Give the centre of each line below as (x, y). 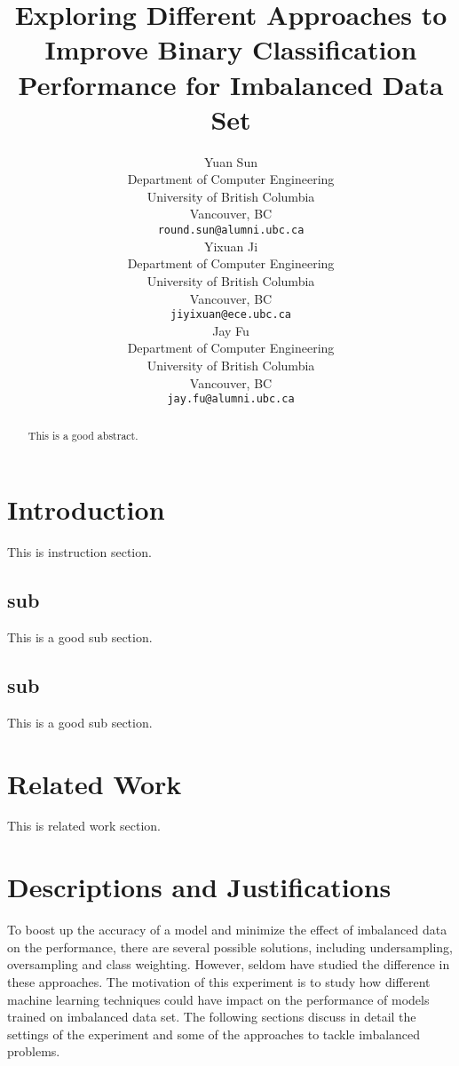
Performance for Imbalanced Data (231, 84)
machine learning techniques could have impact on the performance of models (218, 999)
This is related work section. (84, 826)
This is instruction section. (79, 552)
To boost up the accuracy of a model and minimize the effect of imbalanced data (227, 930)
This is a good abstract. (83, 435)
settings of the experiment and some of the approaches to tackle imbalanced (214, 1034)
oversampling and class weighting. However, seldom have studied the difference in (229, 964)
